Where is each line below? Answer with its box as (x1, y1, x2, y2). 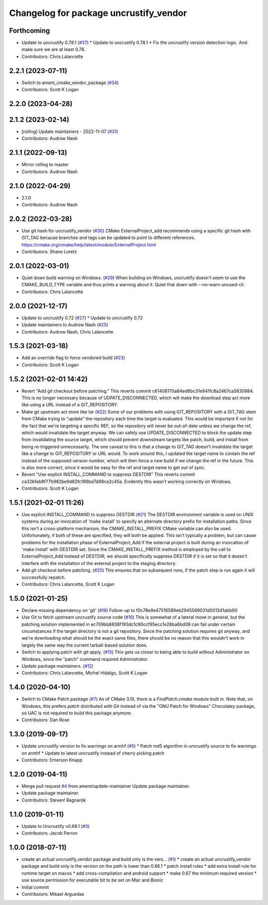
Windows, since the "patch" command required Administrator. (21, 656, 148, 662)
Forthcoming (9, 26, 50, 35)
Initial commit (21, 884, 49, 890)
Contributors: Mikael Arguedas (21, 891, 84, 897)
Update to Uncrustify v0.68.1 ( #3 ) (21, 823, 90, 829)
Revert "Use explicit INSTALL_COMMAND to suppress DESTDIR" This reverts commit (21, 471, 196, 477)
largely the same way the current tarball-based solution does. (21, 642, 148, 648)
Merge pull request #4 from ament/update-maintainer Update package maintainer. (21, 783, 191, 789)
